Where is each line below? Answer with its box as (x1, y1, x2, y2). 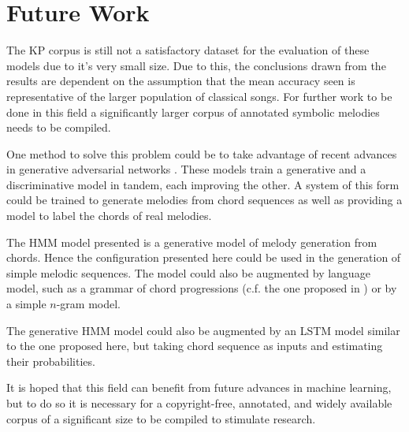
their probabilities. (6, 352, 95, 369)
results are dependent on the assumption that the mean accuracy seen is (6, 73, 355, 89)
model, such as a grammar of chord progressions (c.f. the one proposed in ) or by (6, 280, 397, 296)
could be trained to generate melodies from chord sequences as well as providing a (6, 192, 403, 208)
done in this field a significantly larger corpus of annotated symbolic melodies (6, 103, 380, 120)
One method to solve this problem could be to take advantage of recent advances (6, 145, 397, 162)
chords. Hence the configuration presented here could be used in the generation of (6, 249, 401, 266)
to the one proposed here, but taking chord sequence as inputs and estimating (6, 337, 383, 354)
